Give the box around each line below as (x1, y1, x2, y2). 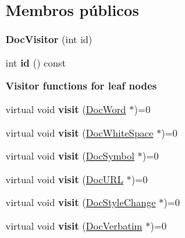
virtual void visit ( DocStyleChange (6, 195, 156, 210)
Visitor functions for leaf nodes (6, 78, 157, 93)
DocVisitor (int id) (6, 32, 93, 46)
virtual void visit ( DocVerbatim (6, 218, 143, 232)
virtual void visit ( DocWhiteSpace (6, 125, 154, 139)
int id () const (6, 55, 67, 69)
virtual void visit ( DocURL (6, 171, 123, 186)
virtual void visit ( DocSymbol (6, 148, 134, 163)
